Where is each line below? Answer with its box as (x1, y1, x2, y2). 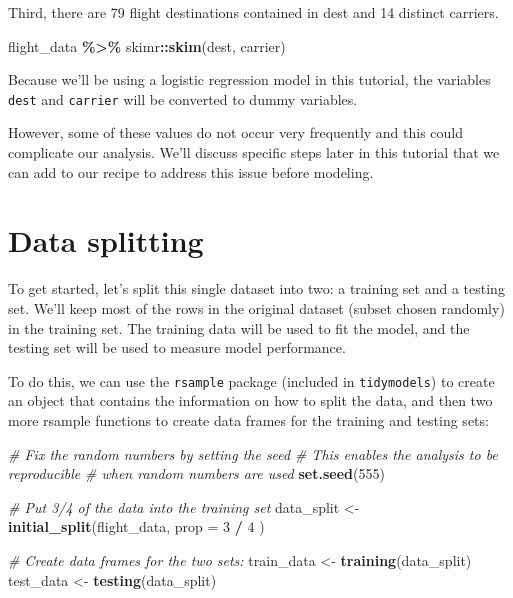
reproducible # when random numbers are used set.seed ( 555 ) (8, 463, 385, 484)
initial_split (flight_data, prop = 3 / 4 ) (8, 516, 265, 537)
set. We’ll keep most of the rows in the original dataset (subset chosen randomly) (8, 297, 505, 318)
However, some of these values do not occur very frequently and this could (8, 122, 464, 143)
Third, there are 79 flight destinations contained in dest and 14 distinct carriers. (8, 2, 499, 22)
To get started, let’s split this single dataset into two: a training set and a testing (8, 278, 505, 299)
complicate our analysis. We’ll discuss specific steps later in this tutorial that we (8, 142, 500, 163)
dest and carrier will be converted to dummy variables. (8, 88, 358, 109)
